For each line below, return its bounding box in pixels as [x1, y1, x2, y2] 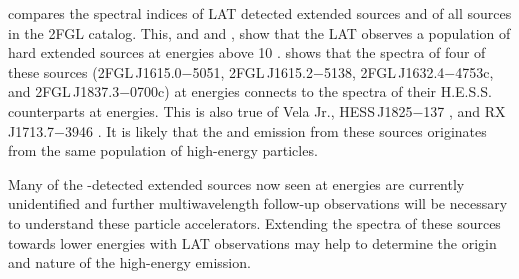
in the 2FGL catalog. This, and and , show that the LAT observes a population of [8, 22, 511, 43]
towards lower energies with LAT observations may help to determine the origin [8, 232, 497, 253]
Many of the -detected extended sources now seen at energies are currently [8, 173, 465, 194]
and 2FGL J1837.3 [8, 81, 120, 102]
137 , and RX [423, 100, 506, 121]
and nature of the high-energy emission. [8, 252, 251, 273]
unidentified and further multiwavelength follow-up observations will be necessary [8, 193, 508, 214]
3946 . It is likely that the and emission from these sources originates [65, 120, 487, 141]
